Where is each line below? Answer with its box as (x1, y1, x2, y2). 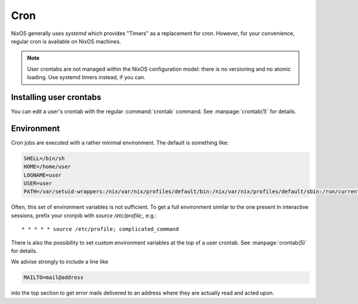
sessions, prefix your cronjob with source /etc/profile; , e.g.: (11, 212, 157, 219)
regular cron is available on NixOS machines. (11, 37, 122, 45)
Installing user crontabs (11, 92, 101, 102)
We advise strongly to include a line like (11, 258, 109, 265)
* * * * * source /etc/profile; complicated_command (21, 226, 179, 233)
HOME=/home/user (23, 164, 72, 170)
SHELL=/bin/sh (23, 155, 65, 162)
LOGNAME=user (23, 171, 62, 178)
